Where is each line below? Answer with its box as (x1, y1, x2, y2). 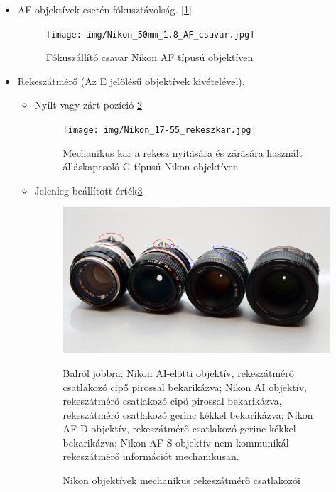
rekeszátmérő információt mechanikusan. (63, 449, 239, 464)
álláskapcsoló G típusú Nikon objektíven (63, 159, 239, 174)
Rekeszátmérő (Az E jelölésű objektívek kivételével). (17, 73, 245, 88)
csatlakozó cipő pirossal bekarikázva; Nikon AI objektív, (63, 379, 307, 394)
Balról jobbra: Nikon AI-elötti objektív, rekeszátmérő (63, 365, 294, 380)
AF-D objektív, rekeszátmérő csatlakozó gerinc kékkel (63, 421, 296, 436)
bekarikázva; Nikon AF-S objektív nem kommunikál (63, 434, 289, 449)
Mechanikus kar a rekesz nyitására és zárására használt (63, 145, 303, 160)
